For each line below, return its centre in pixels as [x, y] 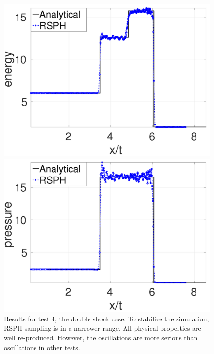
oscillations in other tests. [42, 347]
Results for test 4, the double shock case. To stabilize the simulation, [107, 318]
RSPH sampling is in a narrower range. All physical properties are [103, 328]
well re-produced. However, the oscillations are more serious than [101, 337]
